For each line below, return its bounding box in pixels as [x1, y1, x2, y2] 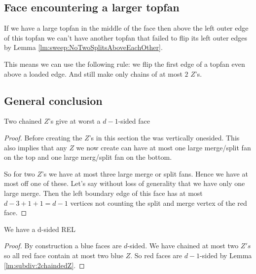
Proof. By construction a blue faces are [4, 240, 122, 251]
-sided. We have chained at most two [127, 240, 239, 251]
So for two [4, 168, 35, 179]
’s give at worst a [48, 116, 101, 126]
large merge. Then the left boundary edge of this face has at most [4, 187, 203, 198]
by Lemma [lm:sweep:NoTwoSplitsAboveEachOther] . [4, 42, 163, 52]
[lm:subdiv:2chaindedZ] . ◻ [4, 260, 85, 270]
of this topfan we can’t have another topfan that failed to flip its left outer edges [4, 32, 248, 43]
